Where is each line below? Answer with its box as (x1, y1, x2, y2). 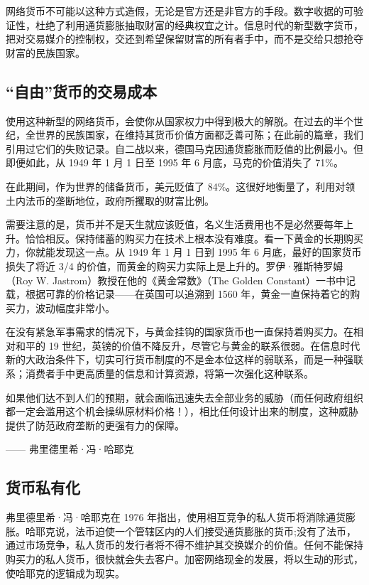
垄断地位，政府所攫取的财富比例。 (55, 193, 214, 208)
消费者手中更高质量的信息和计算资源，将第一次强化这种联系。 (25, 366, 314, 381)
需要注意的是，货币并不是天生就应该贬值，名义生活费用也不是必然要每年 (6, 217, 343, 232)
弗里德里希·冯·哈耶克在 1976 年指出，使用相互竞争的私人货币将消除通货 (6, 510, 346, 525)
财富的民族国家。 (6, 45, 85, 60)
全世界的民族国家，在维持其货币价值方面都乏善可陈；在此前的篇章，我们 (25, 127, 363, 142)
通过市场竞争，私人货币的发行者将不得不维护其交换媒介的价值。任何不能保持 (6, 537, 363, 552)
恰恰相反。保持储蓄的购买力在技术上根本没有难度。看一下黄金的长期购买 (25, 230, 363, 245)
